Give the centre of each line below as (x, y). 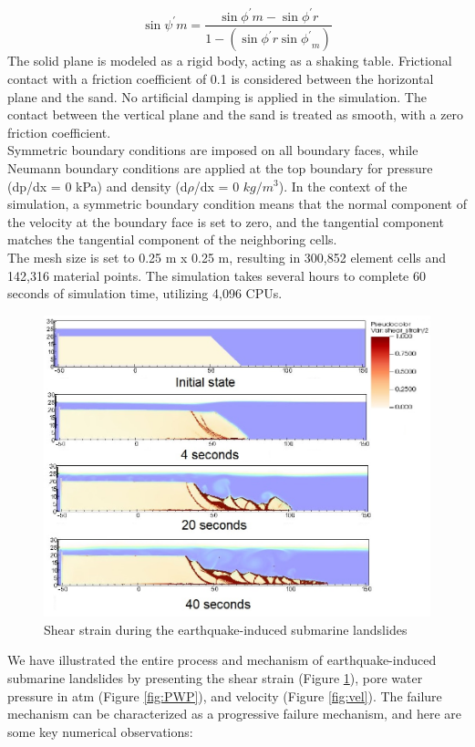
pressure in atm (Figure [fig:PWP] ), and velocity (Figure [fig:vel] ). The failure (225, 695)
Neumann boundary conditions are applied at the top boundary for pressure (220, 167)
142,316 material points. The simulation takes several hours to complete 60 (217, 275)
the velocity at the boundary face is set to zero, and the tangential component (226, 221)
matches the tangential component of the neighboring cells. (172, 239)
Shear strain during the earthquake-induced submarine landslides (226, 629)
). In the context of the (343, 186)
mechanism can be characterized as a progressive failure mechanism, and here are (234, 714)
